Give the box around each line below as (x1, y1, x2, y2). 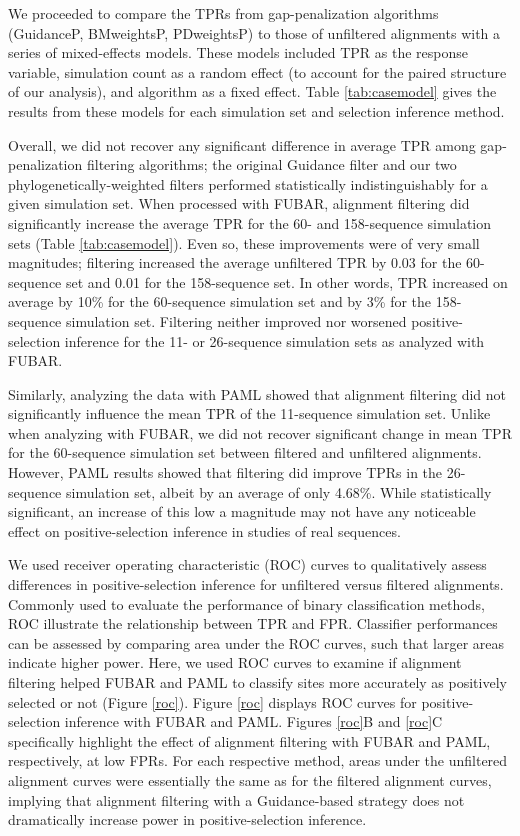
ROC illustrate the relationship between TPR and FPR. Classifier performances (8, 613, 498, 634)
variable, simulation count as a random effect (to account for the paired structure (8, 61, 507, 82)
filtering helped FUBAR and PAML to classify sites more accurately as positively (8, 672, 507, 692)
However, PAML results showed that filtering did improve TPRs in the (8, 462, 443, 483)
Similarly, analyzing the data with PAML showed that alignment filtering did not (8, 383, 507, 404)
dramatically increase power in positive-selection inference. (8, 809, 367, 830)
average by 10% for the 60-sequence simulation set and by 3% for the (8, 291, 432, 312)
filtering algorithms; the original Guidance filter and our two (86, 154, 457, 175)
